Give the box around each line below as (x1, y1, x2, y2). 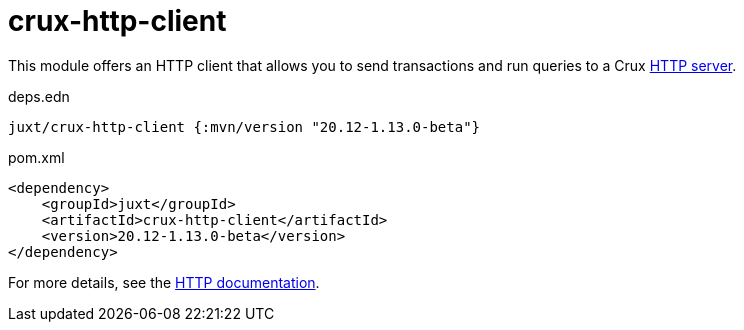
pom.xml (8, 148, 65, 166)
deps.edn (8, 87, 70, 105)
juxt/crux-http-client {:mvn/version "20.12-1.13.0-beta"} (8, 118, 481, 135)
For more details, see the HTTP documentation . (8, 273, 320, 291)
